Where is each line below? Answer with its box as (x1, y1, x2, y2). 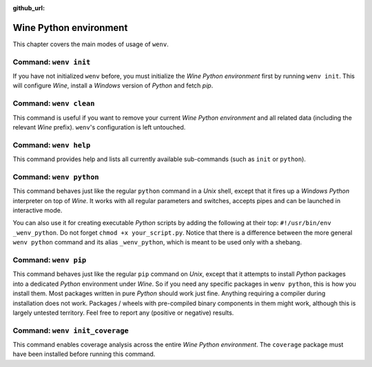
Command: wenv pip (12, 255, 87, 264)
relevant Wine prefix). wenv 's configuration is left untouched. (12, 123, 186, 131)
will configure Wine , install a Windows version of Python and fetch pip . (12, 81, 214, 90)
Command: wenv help (12, 140, 91, 149)
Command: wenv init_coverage (12, 326, 129, 335)
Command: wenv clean (12, 98, 95, 108)
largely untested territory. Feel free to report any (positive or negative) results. (12, 308, 234, 317)
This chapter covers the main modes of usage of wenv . (12, 40, 169, 48)
